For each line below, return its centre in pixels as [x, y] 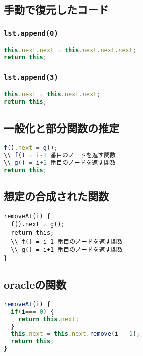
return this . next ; [49, 319]
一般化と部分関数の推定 [62, 128]
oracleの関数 [35, 284]
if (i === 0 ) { [33, 312]
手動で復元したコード [56, 9]
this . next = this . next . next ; [52, 95]
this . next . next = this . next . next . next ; [70, 50]
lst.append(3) [31, 78]
